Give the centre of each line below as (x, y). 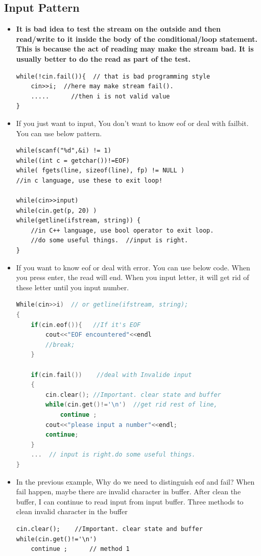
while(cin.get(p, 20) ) (56, 210)
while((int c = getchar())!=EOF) (73, 160)
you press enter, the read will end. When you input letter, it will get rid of (133, 277)
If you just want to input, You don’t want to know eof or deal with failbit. (132, 123)
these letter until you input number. (73, 287)
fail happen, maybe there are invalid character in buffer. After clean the (128, 491)
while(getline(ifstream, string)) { (78, 221)
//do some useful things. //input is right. (110, 241)
